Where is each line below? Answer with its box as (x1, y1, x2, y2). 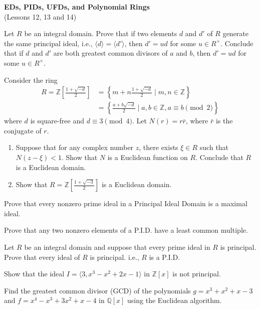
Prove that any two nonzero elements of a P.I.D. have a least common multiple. (4, 225, 248, 235)
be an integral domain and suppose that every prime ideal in (24, 241, 210, 252)
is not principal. (172, 268, 221, 279)
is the (215, 115, 233, 126)
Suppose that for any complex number (16, 142, 134, 152)
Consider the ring (4, 74, 58, 85)
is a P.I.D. (149, 251, 180, 262)
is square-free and (30, 115, 84, 126)
